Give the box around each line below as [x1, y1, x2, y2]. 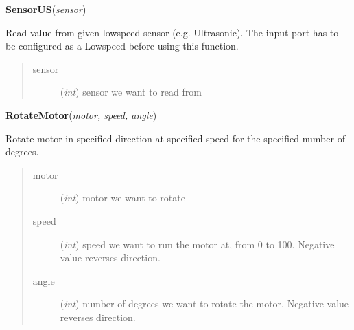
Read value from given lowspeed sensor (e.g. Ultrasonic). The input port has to [5, 25, 339, 39]
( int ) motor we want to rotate [60, 190, 185, 205]
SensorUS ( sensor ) [5, 2, 86, 16]
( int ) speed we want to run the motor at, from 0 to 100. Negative [60, 236, 335, 251]
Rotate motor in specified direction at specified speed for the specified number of [5, 131, 345, 145]
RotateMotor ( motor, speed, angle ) [5, 107, 157, 122]
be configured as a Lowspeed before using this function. [5, 38, 239, 53]
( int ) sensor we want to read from [60, 85, 202, 99]
